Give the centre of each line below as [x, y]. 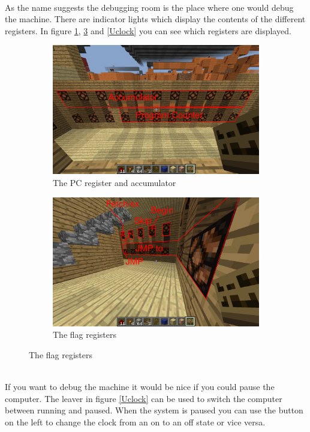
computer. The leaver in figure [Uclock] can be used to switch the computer [144, 398]
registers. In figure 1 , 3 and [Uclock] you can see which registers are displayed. [148, 30]
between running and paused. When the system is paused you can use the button [154, 410]
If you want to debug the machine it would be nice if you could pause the [140, 386]
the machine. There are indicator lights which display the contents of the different [155, 19]
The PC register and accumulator [115, 182]
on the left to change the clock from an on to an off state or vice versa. [135, 421]
